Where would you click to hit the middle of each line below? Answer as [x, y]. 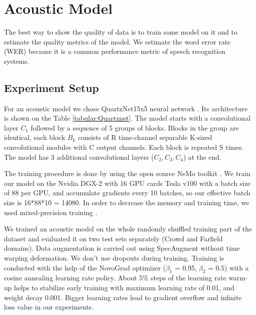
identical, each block [35, 137]
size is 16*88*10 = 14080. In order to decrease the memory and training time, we [127, 202]
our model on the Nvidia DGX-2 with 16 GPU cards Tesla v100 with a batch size [127, 183]
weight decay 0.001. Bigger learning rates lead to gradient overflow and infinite [123, 297]
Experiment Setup [52, 87]
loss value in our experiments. [49, 307]
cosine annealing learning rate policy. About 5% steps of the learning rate [115, 278]
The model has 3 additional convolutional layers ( [79, 157]
